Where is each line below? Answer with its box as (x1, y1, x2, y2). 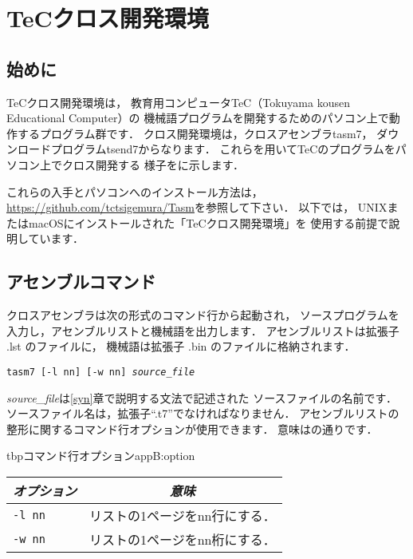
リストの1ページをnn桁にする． (89, 529, 276, 549)
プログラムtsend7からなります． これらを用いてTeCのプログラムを (50, 141, 395, 157)
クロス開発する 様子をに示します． (61, 156, 245, 172)
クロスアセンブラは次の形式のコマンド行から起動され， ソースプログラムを (6, 307, 399, 323)
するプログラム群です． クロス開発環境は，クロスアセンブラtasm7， (17, 125, 373, 141)
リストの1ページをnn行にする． (89, 505, 276, 525)
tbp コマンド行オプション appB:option (6, 447, 195, 464)
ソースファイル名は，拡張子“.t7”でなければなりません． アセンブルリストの (6, 405, 399, 422)
